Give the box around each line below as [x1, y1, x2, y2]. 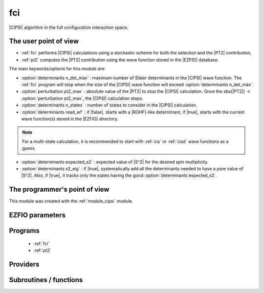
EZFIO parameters [9, 211, 66, 220]
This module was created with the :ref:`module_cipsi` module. [9, 198, 133, 204]
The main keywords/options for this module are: [9, 66, 106, 72]
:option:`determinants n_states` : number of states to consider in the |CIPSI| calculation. [21, 102, 198, 108]
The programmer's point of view [9, 185, 110, 194]
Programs [9, 226, 40, 235]
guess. [22, 145, 36, 151]
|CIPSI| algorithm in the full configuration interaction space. [9, 24, 129, 30]
